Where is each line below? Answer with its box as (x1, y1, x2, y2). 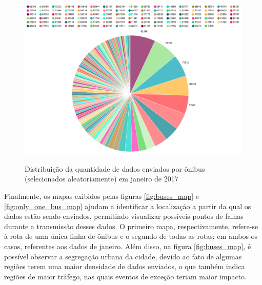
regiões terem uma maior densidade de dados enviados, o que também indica (4, 261, 245, 272)
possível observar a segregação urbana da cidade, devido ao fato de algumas (4, 251, 242, 261)
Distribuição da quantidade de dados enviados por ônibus (25, 163, 205, 174)
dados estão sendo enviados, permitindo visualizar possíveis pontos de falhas (4, 211, 244, 221)
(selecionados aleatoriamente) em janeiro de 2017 (25, 173, 178, 184)
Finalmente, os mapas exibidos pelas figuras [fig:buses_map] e (4, 190, 199, 201)
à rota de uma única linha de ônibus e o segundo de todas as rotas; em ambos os (4, 231, 258, 241)
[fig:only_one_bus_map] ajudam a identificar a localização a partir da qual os (4, 200, 251, 211)
